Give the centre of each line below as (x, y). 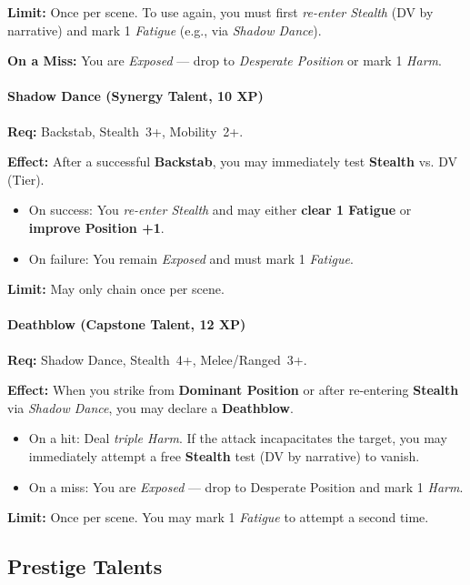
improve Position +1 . (96, 227)
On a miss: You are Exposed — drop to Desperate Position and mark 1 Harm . (246, 486)
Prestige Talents (85, 566)
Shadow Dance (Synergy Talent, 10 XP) (135, 96)
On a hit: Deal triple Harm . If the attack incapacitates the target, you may (238, 438)
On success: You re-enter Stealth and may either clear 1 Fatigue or (220, 210)
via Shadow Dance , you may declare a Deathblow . (150, 407)
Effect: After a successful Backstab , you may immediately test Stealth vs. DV (232, 161)
